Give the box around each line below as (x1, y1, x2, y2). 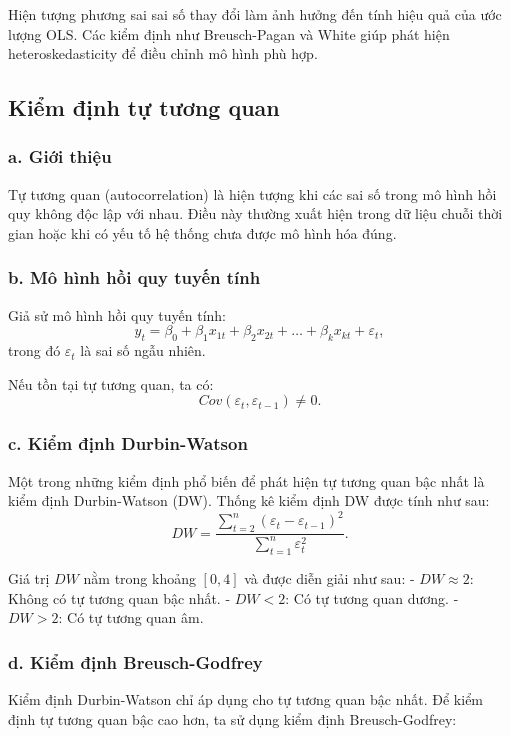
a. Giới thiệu (8, 144, 112, 169)
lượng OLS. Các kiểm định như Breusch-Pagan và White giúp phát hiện (8, 23, 450, 44)
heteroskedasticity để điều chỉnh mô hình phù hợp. (8, 43, 318, 64)
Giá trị (8, 568, 50, 589)
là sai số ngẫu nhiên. (80, 340, 206, 361)
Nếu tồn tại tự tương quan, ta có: (8, 373, 214, 394)
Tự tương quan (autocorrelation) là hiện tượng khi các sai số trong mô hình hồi (8, 183, 497, 204)
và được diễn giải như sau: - (244, 568, 415, 589)
